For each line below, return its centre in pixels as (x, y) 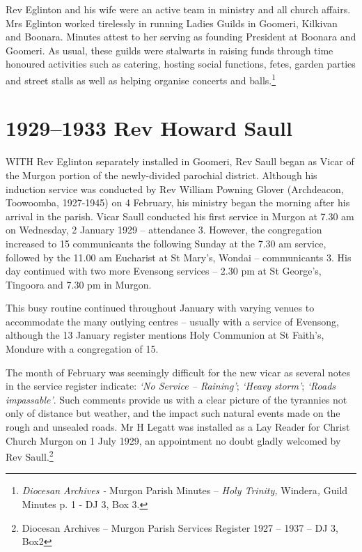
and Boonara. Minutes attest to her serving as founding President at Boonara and (181, 37)
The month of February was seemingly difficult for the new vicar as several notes (178, 372)
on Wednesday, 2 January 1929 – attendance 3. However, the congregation (164, 230)
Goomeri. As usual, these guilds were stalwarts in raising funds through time (170, 50)
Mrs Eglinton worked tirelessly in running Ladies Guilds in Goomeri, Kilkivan (172, 23)
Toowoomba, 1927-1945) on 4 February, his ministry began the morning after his (178, 202)
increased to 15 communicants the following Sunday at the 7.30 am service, (166, 243)
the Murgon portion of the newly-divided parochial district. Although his (162, 175)
